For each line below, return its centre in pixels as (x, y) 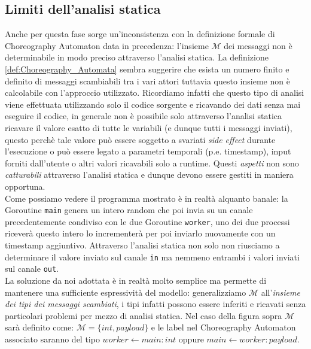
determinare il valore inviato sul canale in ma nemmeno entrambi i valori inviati (152, 257)
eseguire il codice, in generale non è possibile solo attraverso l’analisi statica (144, 116)
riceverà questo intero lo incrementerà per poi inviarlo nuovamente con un (140, 233)
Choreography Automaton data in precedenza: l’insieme (107, 45)
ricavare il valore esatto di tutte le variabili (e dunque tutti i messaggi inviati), (149, 127)
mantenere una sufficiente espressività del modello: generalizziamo (126, 292)
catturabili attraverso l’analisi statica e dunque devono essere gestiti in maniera (149, 174)
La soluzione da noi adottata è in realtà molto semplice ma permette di (136, 280)
